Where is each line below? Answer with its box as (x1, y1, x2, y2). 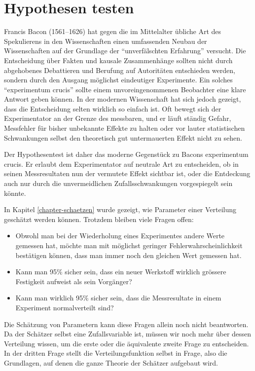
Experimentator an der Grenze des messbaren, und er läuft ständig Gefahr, (4, 113, 231, 123)
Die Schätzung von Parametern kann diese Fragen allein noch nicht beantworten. (4, 319, 249, 329)
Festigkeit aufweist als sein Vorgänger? (15, 276, 132, 286)
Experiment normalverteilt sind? (15, 302, 114, 312)
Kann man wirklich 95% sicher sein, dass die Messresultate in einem (15, 293, 221, 303)
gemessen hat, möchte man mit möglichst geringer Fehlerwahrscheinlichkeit (15, 240, 243, 250)
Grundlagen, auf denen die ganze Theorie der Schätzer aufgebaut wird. (4, 357, 218, 368)
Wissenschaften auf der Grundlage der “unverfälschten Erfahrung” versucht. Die (4, 45, 246, 56)
